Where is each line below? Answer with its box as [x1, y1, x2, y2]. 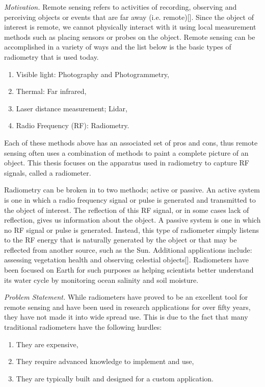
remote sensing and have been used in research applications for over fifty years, [4, 301, 251, 312]
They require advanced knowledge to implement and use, [16, 356, 194, 367]
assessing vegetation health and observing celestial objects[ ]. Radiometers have [4, 254, 249, 265]
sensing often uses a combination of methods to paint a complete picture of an [4, 147, 249, 158]
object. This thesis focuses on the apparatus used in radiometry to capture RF [4, 157, 249, 168]
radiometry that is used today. [4, 51, 99, 62]
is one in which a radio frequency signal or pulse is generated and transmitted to [4, 194, 256, 205]
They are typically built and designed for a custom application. [16, 373, 214, 383]
